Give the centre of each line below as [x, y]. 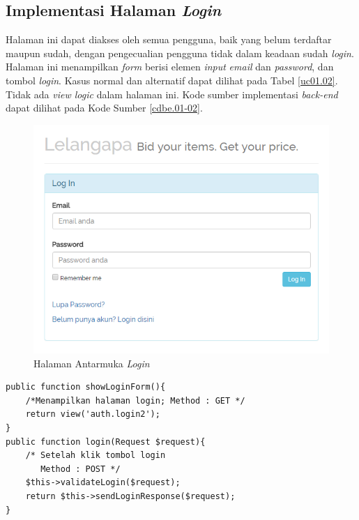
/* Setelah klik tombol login [96, 456]
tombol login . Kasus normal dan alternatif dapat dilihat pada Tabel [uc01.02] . [172, 80]
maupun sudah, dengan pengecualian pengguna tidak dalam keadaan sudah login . [180, 53]
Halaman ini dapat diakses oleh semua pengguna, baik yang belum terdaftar [169, 39]
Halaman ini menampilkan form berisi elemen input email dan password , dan [170, 67]
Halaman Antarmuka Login [92, 363]
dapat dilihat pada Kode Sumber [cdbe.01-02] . [104, 108]
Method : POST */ [81, 469]
